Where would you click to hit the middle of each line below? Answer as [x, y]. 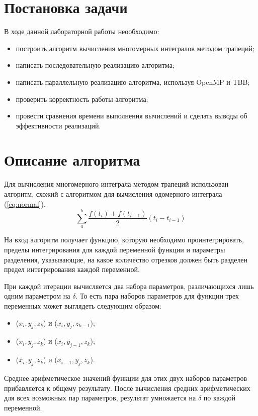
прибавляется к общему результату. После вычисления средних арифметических [127, 388]
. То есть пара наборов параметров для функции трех [157, 296]
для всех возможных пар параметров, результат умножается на [100, 398]
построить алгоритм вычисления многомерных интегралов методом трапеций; [135, 48]
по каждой [220, 398]
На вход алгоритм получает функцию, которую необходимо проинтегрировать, [124, 240]
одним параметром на [37, 296]
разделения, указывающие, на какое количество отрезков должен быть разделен [126, 259]
